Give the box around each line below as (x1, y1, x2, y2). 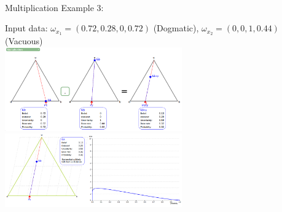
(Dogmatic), (153, 22, 199, 34)
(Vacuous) (5, 34, 43, 47)
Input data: (5, 22, 48, 34)
